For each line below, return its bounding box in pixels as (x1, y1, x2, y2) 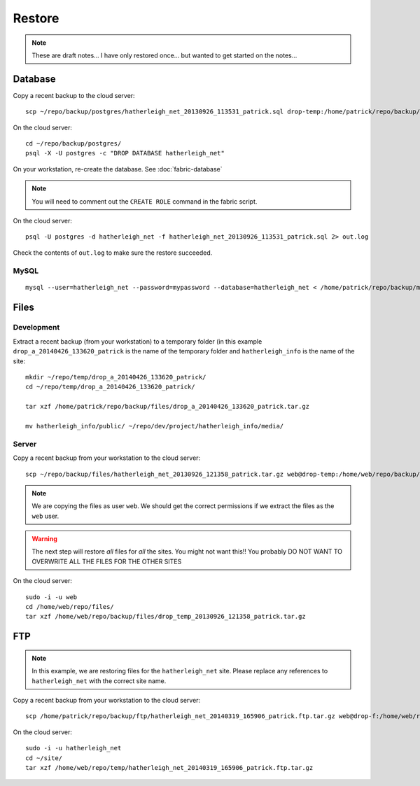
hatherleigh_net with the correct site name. (31, 676, 167, 685)
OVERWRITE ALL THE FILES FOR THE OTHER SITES (31, 557, 182, 566)
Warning (31, 535, 57, 543)
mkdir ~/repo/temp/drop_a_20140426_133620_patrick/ (25, 373, 206, 381)
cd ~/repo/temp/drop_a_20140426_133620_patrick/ (25, 383, 195, 391)
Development (13, 323, 60, 332)
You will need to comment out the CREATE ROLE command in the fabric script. (31, 197, 258, 206)
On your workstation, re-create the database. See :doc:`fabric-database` (13, 164, 223, 173)
